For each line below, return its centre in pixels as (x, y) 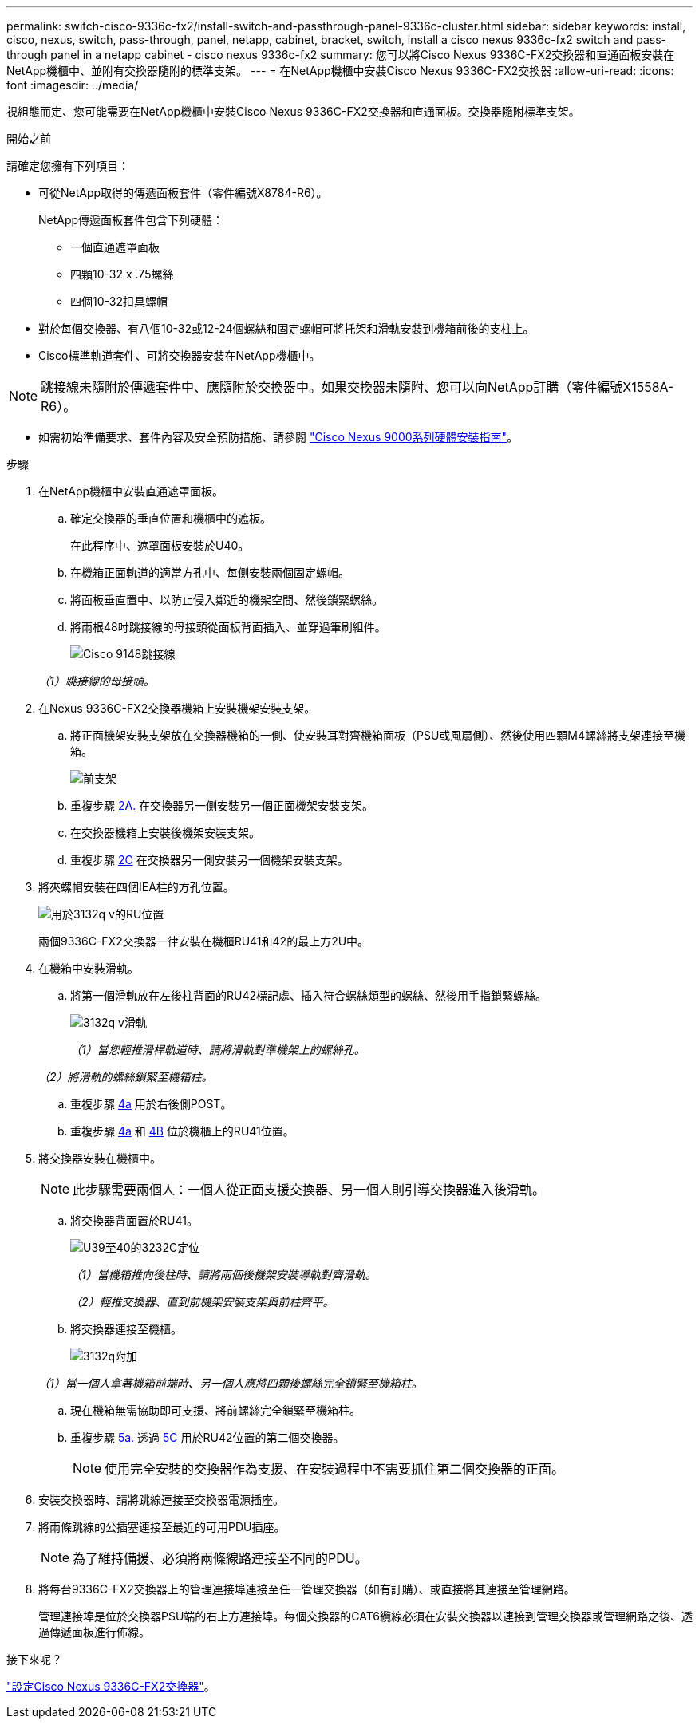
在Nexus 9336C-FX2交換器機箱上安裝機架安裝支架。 (177, 708)
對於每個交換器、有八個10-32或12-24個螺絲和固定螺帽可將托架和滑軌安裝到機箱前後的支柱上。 (286, 328)
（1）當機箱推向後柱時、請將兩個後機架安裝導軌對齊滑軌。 (223, 1275)
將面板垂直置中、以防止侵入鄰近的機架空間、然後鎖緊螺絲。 (227, 600)
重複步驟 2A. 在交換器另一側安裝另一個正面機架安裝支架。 (222, 805)
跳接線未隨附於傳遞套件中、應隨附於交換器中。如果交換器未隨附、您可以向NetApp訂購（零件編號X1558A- (357, 387)
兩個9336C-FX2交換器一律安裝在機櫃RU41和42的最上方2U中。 (204, 941)
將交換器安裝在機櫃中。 (100, 1158)
